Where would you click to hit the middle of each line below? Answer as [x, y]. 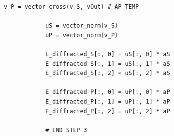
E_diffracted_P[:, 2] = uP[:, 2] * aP [108, 111]
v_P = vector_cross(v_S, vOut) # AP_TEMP [72, 7]
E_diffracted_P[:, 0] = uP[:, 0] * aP [108, 92]
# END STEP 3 [66, 130]
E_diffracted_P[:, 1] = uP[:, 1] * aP [108, 101]
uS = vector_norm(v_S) [82, 26]
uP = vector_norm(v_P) [82, 35]
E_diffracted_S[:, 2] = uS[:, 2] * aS [108, 73]
